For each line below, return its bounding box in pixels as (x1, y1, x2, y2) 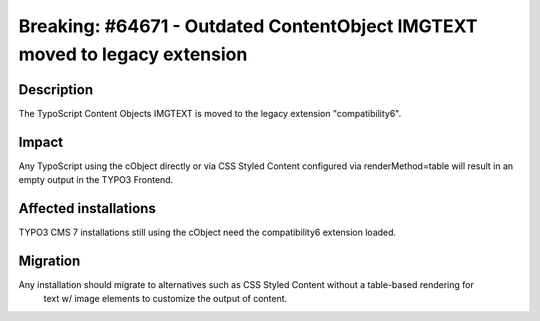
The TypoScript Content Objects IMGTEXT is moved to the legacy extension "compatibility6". (18, 107, 402, 119)
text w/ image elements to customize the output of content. (43, 293, 288, 305)
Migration (18, 252, 81, 269)
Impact (18, 133, 64, 150)
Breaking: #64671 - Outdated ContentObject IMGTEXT (18, 15, 478, 37)
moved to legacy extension (18, 43, 248, 65)
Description (18, 81, 94, 98)
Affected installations (18, 200, 157, 217)
